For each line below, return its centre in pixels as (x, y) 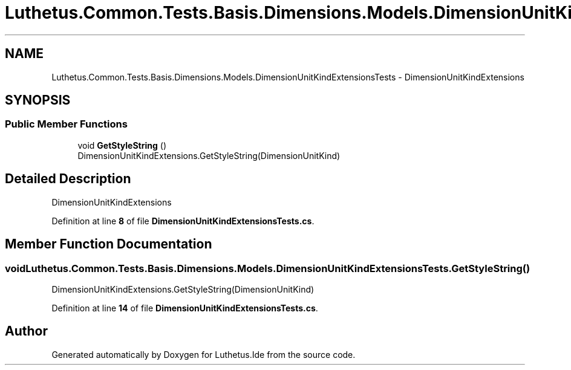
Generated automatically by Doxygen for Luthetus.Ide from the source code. (204, 354)
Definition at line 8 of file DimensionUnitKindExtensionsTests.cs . (183, 221)
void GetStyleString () (122, 145)
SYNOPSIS (38, 100)
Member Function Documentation (109, 244)
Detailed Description (68, 179)
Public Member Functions (66, 124)
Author (26, 331)
